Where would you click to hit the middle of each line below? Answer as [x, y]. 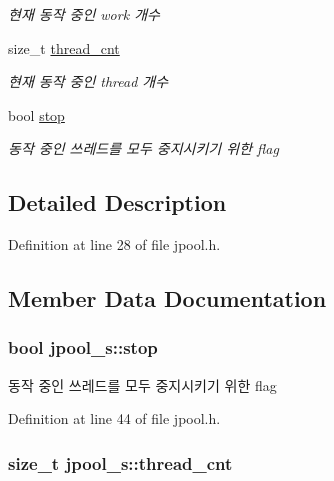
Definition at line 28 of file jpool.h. [114, 244]
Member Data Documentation [167, 298]
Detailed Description [117, 202]
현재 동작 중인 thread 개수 [88, 81]
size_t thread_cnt [64, 47]
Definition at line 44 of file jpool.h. [114, 418]
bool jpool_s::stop [83, 347]
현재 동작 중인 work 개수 [84, 14]
